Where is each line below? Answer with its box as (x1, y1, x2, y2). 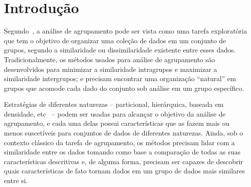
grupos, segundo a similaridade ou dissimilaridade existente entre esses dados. (4, 45, 236, 55)
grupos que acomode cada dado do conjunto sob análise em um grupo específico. (4, 83, 244, 93)
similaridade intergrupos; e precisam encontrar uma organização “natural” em (4, 73, 236, 84)
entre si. (4, 175, 28, 186)
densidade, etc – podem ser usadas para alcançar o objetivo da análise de (4, 108, 226, 119)
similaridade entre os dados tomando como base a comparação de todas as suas (4, 147, 241, 157)
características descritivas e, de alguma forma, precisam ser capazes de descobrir (4, 156, 243, 166)
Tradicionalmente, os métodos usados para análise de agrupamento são (4, 54, 215, 64)
